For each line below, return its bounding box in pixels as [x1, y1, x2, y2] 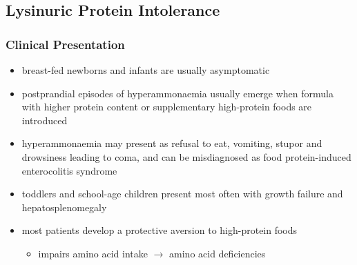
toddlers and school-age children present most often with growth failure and [21, 186, 343, 201]
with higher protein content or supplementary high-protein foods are [21, 99, 312, 114]
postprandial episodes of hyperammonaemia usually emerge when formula [21, 86, 334, 100]
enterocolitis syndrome [21, 163, 117, 177]
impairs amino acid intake [38, 246, 148, 260]
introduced [21, 112, 68, 127]
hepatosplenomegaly [21, 199, 107, 214]
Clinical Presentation [6, 35, 125, 52]
